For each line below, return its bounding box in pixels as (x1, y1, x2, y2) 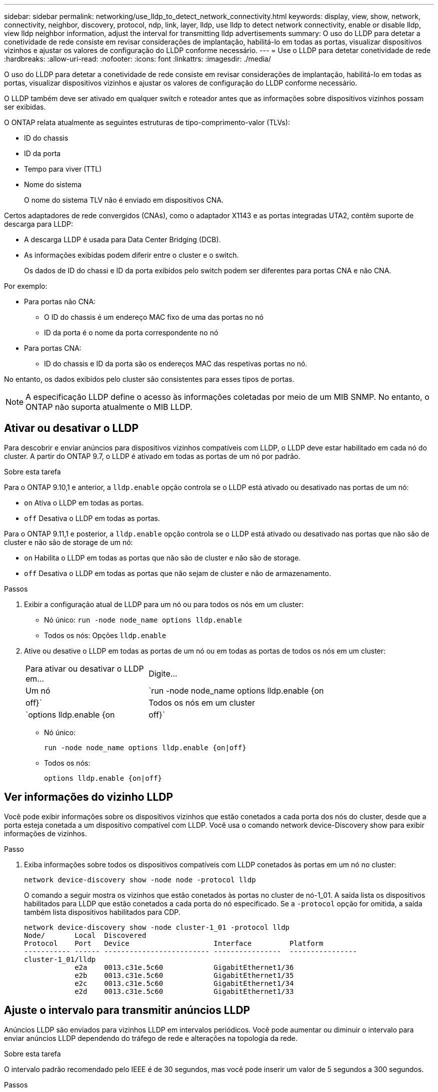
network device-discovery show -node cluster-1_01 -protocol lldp (24, 923, 290, 931)
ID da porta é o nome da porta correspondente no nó (44, 328, 218, 337)
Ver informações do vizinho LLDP (4, 791, 173, 804)
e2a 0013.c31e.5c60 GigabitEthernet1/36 (74, 963, 294, 971)
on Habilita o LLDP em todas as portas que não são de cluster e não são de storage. (24, 553, 301, 562)
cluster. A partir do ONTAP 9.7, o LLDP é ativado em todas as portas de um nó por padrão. (4, 451, 300, 460)
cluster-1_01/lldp (24, 955, 96, 963)
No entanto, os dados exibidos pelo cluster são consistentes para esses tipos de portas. (4, 375, 294, 383)
